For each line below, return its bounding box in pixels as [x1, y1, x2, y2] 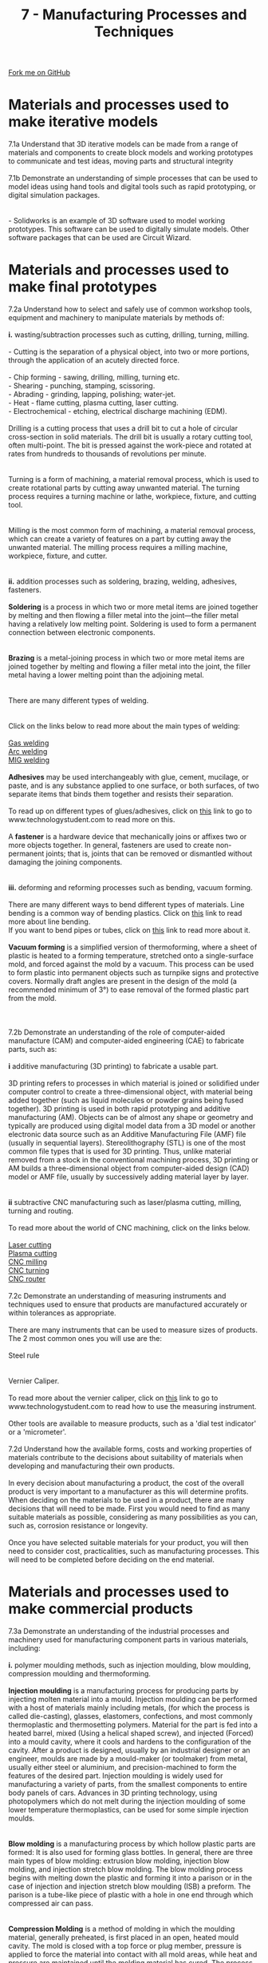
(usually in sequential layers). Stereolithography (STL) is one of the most [8, 1138, 246, 1148]
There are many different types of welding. [8, 696, 149, 705]
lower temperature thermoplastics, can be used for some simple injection [8, 1805, 249, 1814]
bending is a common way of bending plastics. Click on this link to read [8, 909, 242, 918]
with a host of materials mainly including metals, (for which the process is [8, 1703, 250, 1712]
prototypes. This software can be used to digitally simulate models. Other [8, 224, 250, 234]
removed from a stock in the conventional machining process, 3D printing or [8, 1155, 259, 1165]
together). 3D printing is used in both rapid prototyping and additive [8, 1104, 231, 1114]
